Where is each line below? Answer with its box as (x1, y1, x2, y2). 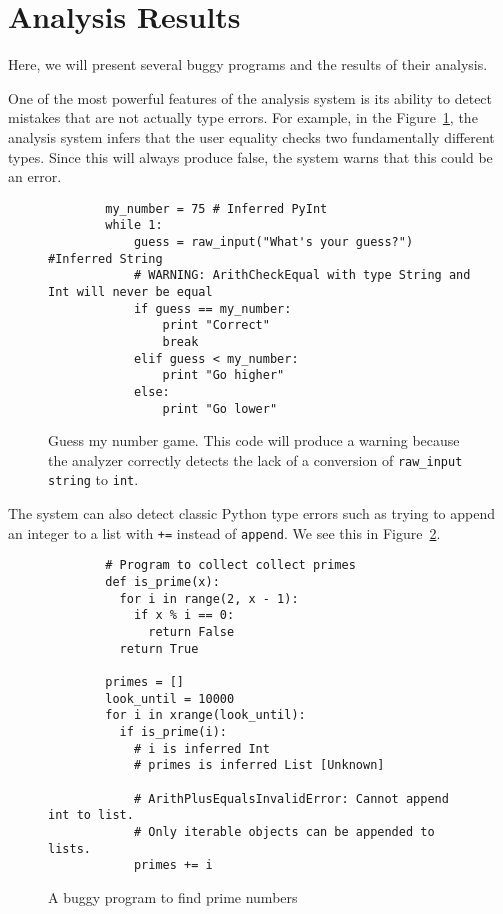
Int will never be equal (48, 284, 213, 299)
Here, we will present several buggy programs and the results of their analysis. (8, 54, 488, 75)
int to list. (48, 808, 134, 823)
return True (119, 641, 199, 656)
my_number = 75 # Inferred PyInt (105, 201, 328, 216)
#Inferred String (48, 251, 163, 266)
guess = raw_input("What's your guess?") (133, 235, 414, 249)
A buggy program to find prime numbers (48, 886, 298, 907)
